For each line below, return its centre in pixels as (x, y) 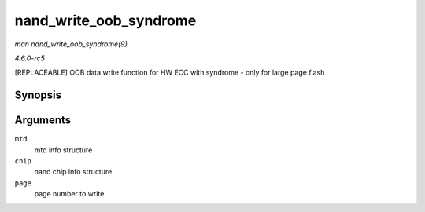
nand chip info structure (73, 172)
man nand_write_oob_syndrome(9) (71, 44)
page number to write (69, 194)
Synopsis (38, 95)
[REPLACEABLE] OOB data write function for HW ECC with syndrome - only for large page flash (170, 73)
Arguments (43, 121)
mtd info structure (63, 150)
